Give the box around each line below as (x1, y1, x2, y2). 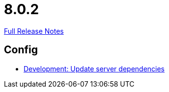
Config (4, 44, 38, 56)
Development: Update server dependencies (24, 64, 165, 73)
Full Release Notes (4, 26, 64, 35)
